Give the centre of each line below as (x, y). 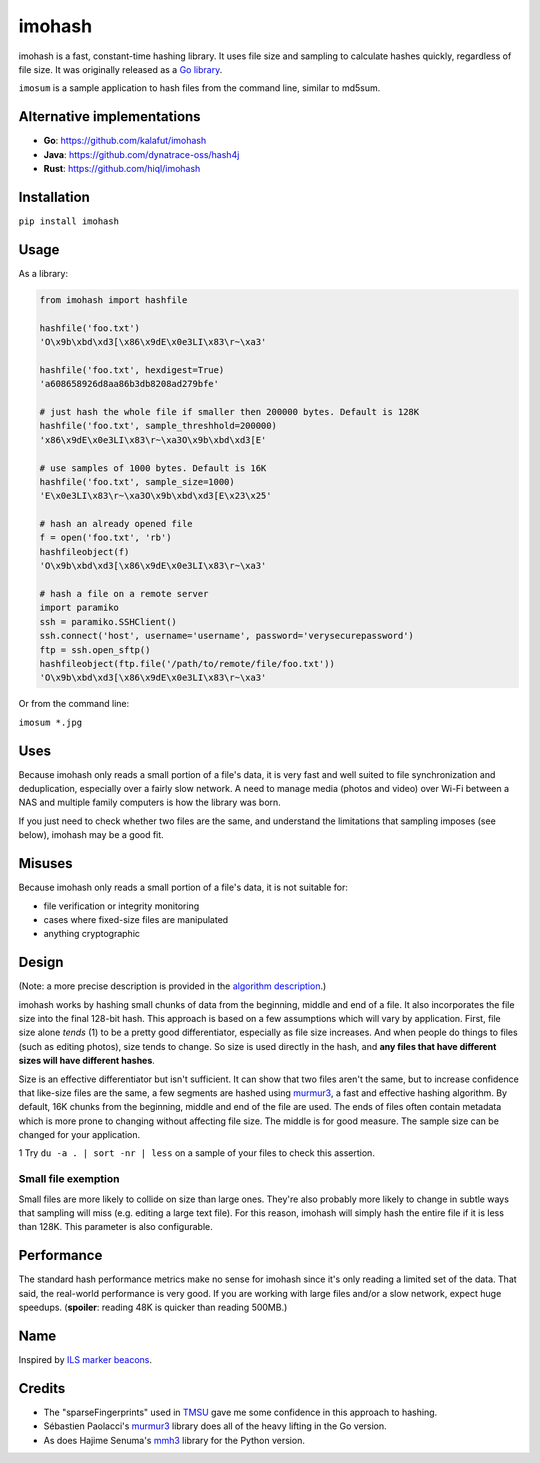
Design (41, 962)
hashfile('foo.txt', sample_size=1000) (137, 481)
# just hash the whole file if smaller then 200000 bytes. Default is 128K (229, 411)
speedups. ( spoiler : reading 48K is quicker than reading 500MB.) (153, 1307)
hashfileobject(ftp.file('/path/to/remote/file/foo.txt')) (187, 663)
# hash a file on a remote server (124, 594)
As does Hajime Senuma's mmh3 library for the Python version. (174, 1440)
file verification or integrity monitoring (121, 906)
